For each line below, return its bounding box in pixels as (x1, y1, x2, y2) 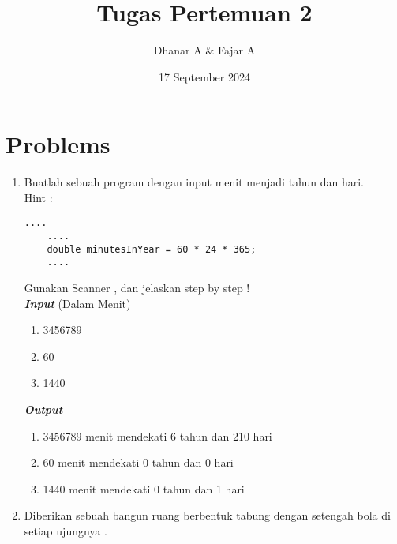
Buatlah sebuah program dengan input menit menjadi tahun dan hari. (24, 174, 364, 190)
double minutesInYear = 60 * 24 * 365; (47, 243, 257, 255)
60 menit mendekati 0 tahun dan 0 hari (43, 454, 234, 471)
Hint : (24, 189, 53, 205)
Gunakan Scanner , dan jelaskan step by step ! (24, 280, 250, 296)
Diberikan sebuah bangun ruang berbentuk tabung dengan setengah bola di (24, 507, 391, 523)
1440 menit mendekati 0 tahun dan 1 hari (43, 480, 245, 497)
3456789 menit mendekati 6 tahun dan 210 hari (43, 427, 272, 444)
